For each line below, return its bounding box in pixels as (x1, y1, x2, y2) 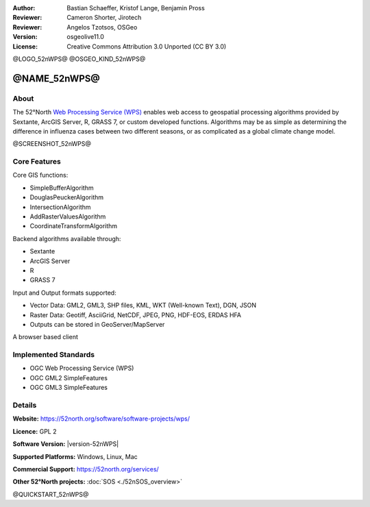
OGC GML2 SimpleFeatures (29, 373, 108, 382)
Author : (12, 4, 36, 12)
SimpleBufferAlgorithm (29, 184, 94, 192)
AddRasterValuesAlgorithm (29, 212, 106, 221)
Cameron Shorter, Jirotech (66, 14, 142, 22)
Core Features (12, 157, 61, 166)
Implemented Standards (12, 350, 95, 360)
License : (12, 42, 38, 51)
